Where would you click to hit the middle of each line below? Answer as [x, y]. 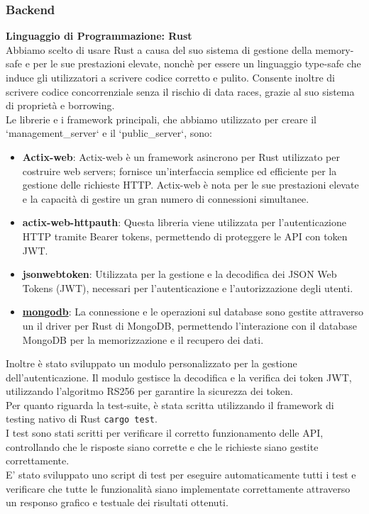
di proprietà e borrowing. [60, 105]
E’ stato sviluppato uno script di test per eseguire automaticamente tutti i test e [181, 474]
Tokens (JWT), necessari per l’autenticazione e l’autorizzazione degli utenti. [188, 287]
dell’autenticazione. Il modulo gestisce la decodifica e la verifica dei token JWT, [179, 377]
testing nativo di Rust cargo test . [82, 419]
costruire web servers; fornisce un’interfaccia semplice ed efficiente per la [180, 171]
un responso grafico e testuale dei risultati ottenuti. [117, 502]
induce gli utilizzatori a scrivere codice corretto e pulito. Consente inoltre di [170, 77]
